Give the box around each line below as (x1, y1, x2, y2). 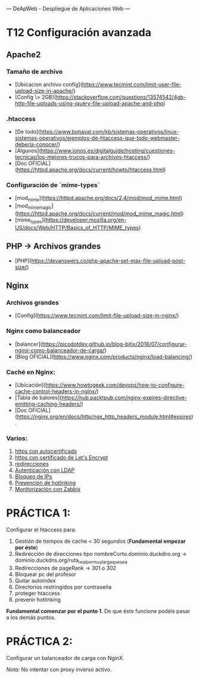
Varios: (6, 434, 28, 442)
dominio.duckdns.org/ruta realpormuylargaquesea (14, 556, 128, 565)
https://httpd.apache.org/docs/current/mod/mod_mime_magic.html (17, 210, 182, 217)
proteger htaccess (14, 589, 61, 597)
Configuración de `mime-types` (6, 181, 100, 189)
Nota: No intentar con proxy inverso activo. (6, 666, 112, 673)
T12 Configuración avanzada (6, 26, 152, 39)
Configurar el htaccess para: (6, 526, 76, 533)
